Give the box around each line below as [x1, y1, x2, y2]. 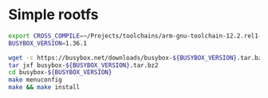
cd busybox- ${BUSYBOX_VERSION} [8, 69, 112, 76]
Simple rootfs [8, 6, 99, 24]
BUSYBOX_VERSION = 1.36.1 [8, 39, 88, 47]
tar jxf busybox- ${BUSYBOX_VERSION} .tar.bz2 [8, 61, 159, 69]
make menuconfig [8, 76, 62, 84]
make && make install [8, 84, 81, 92]
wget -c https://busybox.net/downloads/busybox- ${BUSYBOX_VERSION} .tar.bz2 [8, 53, 266, 61]
